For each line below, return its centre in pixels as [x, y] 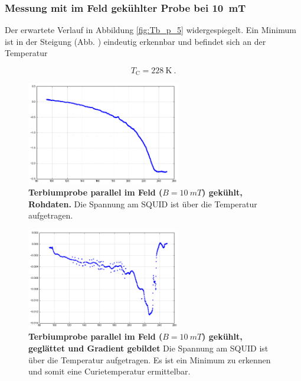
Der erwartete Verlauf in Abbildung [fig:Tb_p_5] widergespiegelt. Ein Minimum [150, 30]
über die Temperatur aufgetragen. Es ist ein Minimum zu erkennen [150, 359]
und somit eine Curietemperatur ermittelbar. [109, 371]
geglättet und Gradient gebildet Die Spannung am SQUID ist [148, 348]
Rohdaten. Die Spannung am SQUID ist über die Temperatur [143, 203]
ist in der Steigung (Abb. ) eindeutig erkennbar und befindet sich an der [135, 41]
